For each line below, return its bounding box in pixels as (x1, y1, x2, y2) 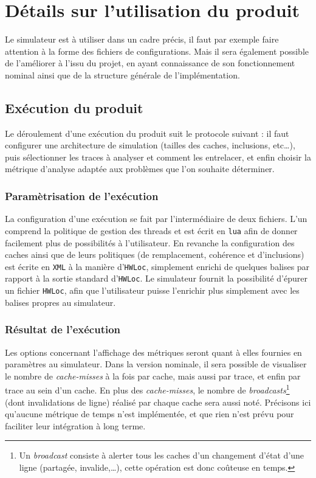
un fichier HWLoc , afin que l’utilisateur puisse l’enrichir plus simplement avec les (5, 284, 300, 297)
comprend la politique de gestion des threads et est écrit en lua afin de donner (5, 224, 298, 237)
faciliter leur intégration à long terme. (5, 419, 146, 432)
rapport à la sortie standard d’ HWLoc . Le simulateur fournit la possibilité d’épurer (5, 272, 307, 285)
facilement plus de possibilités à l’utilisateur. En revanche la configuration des (5, 236, 295, 249)
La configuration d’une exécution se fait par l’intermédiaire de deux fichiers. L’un (5, 212, 307, 225)
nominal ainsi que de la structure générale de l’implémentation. (5, 68, 240, 81)
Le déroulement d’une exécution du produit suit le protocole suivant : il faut (5, 126, 289, 139)
